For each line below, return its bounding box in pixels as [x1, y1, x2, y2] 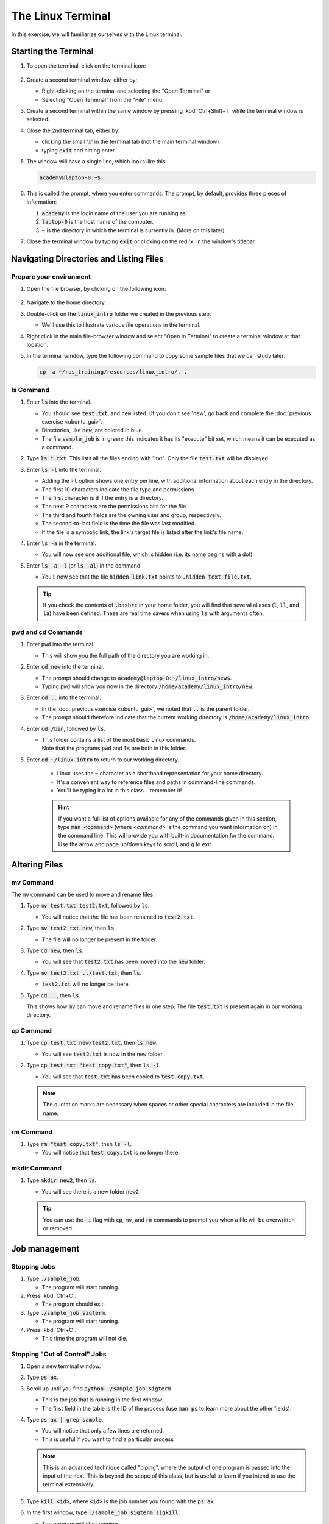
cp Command [11, 1027, 52, 1035]
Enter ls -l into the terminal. [26, 466, 102, 473]
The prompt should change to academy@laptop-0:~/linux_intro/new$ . [41, 674, 232, 682]
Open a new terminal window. [26, 1362, 101, 1370]
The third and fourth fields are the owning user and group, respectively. [41, 511, 221, 518]
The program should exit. [41, 1300, 105, 1308]
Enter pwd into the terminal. [26, 641, 95, 648]
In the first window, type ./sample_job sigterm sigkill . [26, 1509, 180, 1516]
